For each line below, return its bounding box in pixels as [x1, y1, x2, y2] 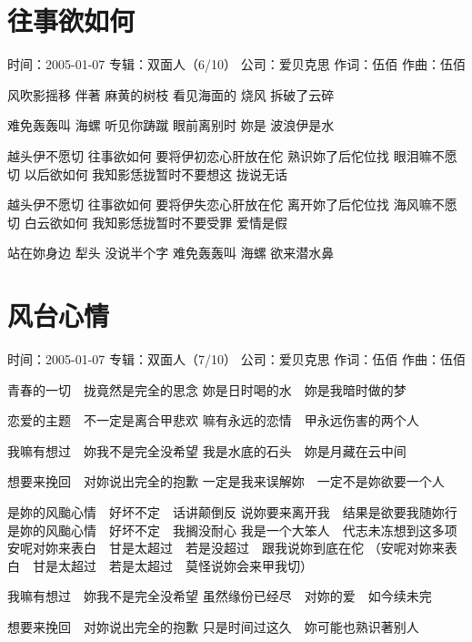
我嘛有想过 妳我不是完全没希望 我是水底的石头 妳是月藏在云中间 [7, 441, 407, 460]
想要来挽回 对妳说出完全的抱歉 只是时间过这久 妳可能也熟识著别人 [7, 617, 419, 636]
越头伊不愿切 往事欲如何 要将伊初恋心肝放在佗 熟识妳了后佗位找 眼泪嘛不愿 [7, 146, 457, 165]
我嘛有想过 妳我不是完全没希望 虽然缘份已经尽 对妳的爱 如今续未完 [7, 586, 432, 606]
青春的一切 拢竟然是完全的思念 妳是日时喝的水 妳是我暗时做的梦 [7, 380, 407, 399]
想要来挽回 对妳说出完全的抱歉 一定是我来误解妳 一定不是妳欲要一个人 [7, 472, 445, 491]
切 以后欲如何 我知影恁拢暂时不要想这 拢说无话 [7, 164, 287, 183]
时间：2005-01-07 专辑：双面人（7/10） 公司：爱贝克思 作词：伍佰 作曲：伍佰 [7, 350, 466, 368]
